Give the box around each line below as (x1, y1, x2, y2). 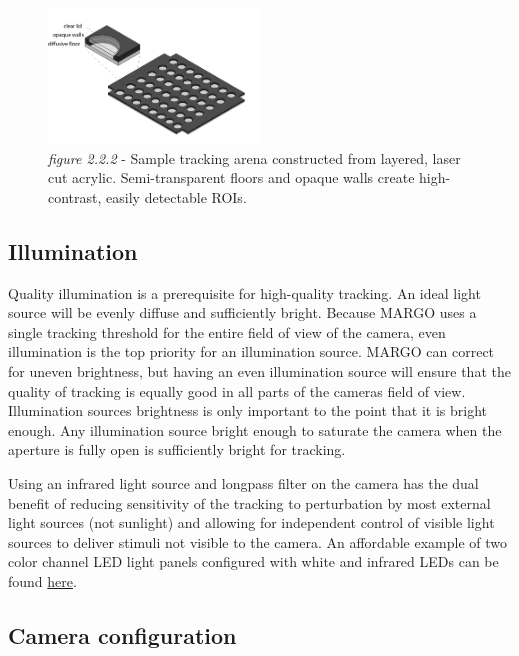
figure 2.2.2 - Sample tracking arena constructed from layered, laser (48, 147, 461, 168)
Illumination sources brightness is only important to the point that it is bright (8, 400, 487, 421)
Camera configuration (8, 619, 237, 650)
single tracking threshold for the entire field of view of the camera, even (8, 321, 446, 342)
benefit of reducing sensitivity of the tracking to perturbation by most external (8, 492, 491, 513)
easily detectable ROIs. (106, 186, 247, 207)
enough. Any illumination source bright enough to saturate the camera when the (8, 419, 502, 440)
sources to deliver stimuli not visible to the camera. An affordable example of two (8, 531, 507, 552)
